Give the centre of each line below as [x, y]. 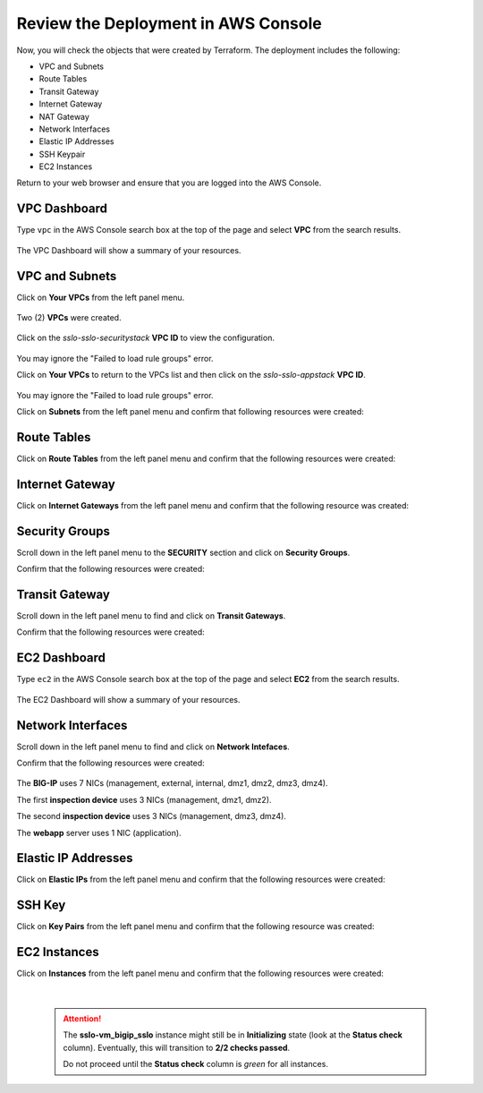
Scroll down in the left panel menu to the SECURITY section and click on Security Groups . [183, 552]
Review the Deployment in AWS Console [169, 23]
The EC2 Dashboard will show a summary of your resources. [128, 699]
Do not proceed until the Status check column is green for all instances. [195, 1064]
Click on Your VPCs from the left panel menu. [101, 297]
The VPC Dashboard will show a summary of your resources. [129, 250]
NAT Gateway [64, 116]
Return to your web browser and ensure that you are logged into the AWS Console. [169, 183]
